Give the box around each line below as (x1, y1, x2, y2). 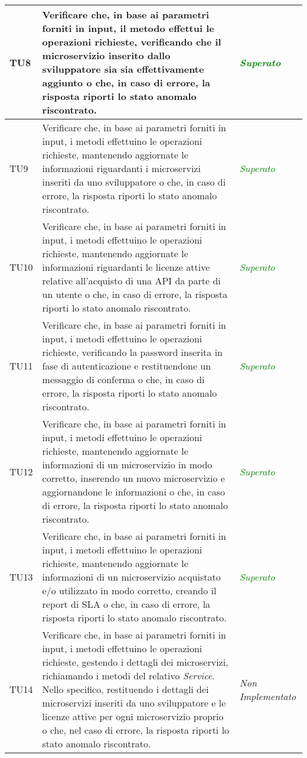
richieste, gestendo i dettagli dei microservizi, (42, 655, 228, 669)
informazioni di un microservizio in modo (42, 458, 213, 471)
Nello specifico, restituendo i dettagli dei (42, 682, 209, 696)
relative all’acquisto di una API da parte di (42, 274, 221, 287)
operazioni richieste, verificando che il (42, 35, 221, 48)
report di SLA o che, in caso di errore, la (42, 597, 211, 611)
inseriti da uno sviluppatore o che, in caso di (42, 175, 226, 189)
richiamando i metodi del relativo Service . (42, 669, 215, 682)
